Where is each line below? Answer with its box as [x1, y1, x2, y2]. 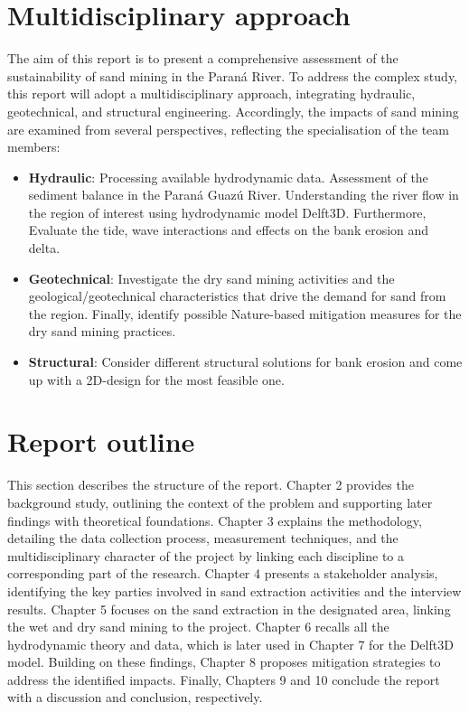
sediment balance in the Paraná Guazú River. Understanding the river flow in [28, 185, 459, 204]
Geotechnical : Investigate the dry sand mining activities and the [28, 268, 395, 287]
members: [7, 137, 61, 156]
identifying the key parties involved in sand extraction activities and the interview [7, 581, 462, 600]
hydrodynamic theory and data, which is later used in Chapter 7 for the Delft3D [7, 634, 454, 653]
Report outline [7, 423, 195, 460]
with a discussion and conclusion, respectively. [7, 688, 263, 707]
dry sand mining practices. [28, 322, 176, 341]
